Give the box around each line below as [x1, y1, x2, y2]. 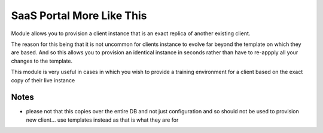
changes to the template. [11, 57, 73, 64]
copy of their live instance [11, 76, 75, 83]
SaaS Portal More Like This [11, 9, 147, 22]
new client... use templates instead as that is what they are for [26, 116, 179, 123]
